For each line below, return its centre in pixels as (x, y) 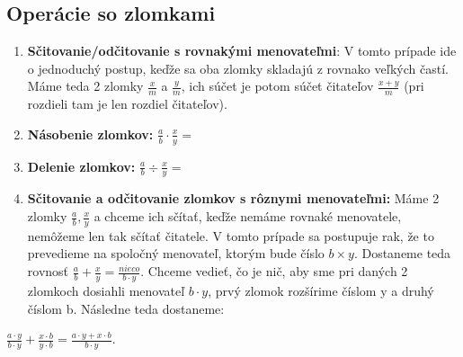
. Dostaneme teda (402, 253)
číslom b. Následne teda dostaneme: (126, 308)
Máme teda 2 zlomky (85, 86)
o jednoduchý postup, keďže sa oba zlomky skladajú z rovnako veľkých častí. (238, 68)
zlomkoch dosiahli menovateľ (106, 290)
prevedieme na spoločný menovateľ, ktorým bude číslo (176, 253)
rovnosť (48, 271)
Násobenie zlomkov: (90, 134)
